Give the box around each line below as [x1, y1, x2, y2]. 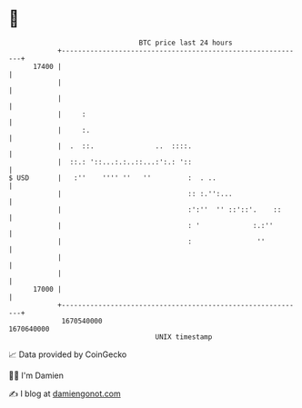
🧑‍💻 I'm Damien [8, 370, 65, 381]
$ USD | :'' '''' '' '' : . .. [8, 173, 217, 183]
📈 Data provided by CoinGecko [8, 349, 127, 360]
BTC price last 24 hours [138, 38, 233, 47]
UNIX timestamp [155, 332, 213, 342]
